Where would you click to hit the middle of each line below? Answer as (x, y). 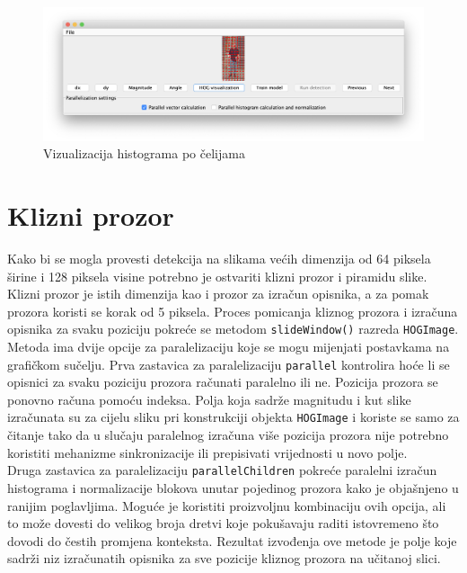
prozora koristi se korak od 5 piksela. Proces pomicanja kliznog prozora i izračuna (233, 311)
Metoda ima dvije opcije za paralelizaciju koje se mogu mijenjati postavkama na (229, 346)
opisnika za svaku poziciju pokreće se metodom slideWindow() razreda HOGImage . (233, 329)
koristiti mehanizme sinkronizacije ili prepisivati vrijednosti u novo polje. (207, 452)
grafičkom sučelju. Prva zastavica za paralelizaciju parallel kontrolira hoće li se (229, 364)
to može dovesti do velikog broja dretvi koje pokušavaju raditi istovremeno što (223, 523)
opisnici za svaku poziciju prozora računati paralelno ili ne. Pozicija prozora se (223, 382)
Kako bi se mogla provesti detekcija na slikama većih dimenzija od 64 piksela (219, 258)
